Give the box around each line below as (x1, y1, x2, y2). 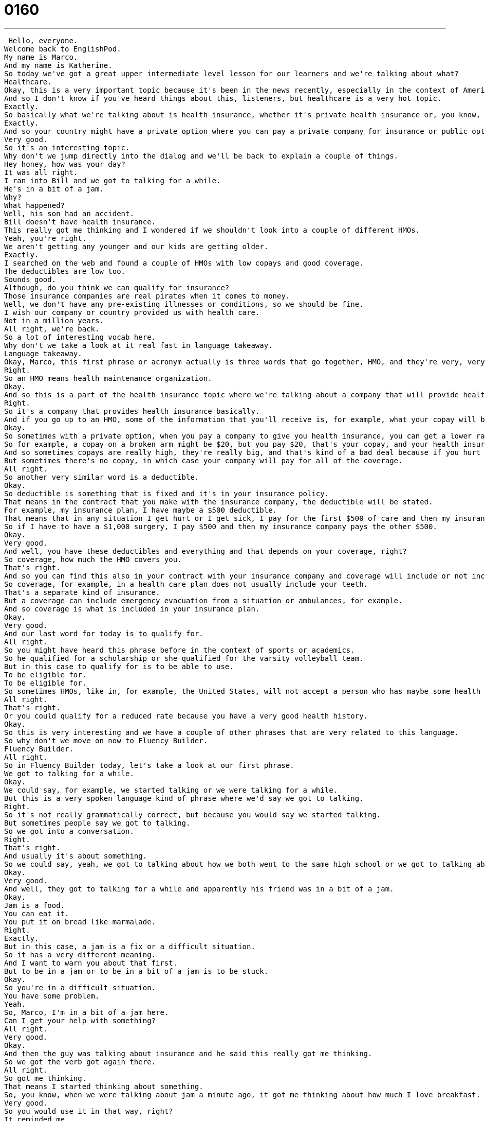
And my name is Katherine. (4, 61, 113, 69)
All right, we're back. (4, 324, 100, 333)
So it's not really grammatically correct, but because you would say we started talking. (4, 810, 381, 819)
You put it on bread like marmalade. (4, 917, 156, 926)
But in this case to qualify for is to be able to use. (4, 662, 234, 671)
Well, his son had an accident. (4, 209, 134, 218)
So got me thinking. (4, 1074, 87, 1082)
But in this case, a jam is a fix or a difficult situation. (4, 942, 255, 951)
